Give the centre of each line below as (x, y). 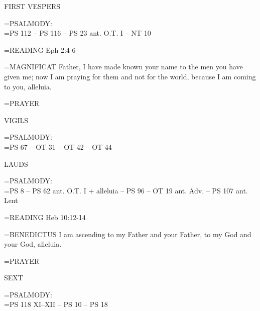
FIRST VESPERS (32, 6)
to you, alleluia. (28, 86)
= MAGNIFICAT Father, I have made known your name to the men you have (123, 67)
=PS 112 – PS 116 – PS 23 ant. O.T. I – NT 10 (78, 33)
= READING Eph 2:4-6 (40, 49)
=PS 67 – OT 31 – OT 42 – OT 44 (58, 146)
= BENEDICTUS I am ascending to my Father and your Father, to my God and (128, 234)
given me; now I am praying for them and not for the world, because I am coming (130, 76)
